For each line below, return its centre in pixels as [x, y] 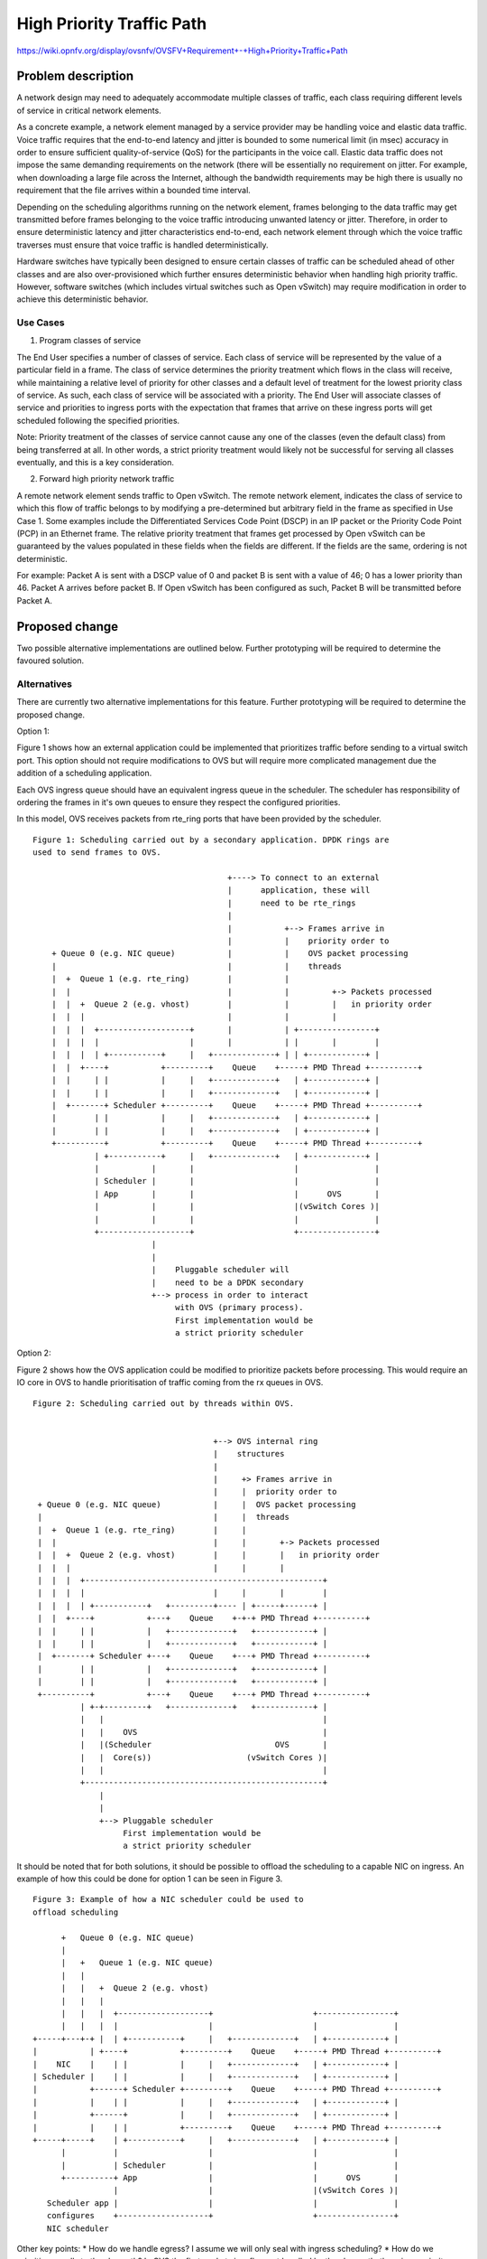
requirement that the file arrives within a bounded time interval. [134, 191]
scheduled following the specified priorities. [98, 420]
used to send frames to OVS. [97, 853]
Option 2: [34, 1353]
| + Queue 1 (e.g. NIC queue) [137, 1963]
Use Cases [41, 323]
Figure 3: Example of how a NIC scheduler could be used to [168, 1899]
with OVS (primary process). [239, 1308]
